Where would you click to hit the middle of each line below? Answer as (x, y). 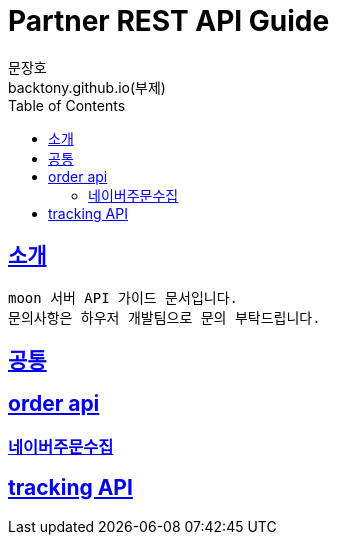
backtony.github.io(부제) (87, 87)
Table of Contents (67, 105)
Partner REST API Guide (169, 21)
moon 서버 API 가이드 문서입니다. (123, 297)
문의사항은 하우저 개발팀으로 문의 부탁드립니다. (164, 317)
